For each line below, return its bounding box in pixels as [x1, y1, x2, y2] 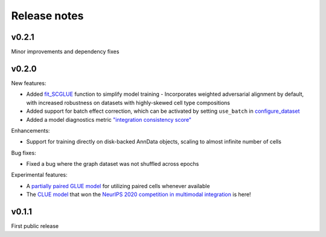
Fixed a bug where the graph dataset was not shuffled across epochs [26, 160, 199, 168]
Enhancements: [11, 127, 50, 134]
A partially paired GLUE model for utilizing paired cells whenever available [26, 182, 211, 189]
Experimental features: [11, 171, 68, 179]
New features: [11, 79, 46, 87]
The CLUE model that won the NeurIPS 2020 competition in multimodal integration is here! [26, 191, 251, 198]
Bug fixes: [11, 149, 36, 156]
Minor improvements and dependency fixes [11, 48, 120, 55]
